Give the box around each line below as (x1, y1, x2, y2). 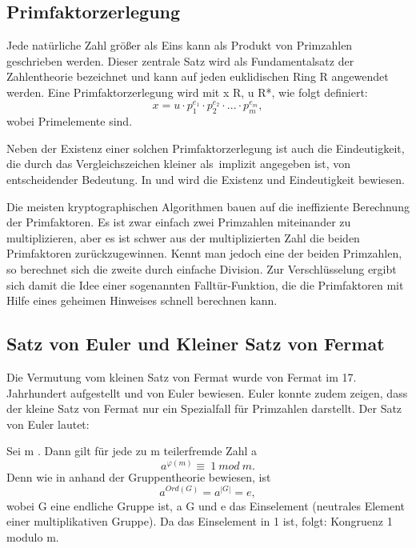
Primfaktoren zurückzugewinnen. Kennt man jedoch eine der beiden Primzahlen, (6, 245, 402, 262)
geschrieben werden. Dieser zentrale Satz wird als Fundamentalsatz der (6, 52, 354, 69)
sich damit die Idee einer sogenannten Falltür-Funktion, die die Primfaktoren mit (6, 276, 404, 293)
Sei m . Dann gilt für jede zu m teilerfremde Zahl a (6, 442, 257, 459)
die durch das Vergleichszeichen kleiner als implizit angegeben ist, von (6, 155, 351, 172)
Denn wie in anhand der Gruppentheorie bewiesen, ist (6, 468, 271, 485)
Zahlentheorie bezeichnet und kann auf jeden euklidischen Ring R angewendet (6, 68, 389, 85)
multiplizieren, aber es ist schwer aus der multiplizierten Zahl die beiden (6, 229, 360, 246)
